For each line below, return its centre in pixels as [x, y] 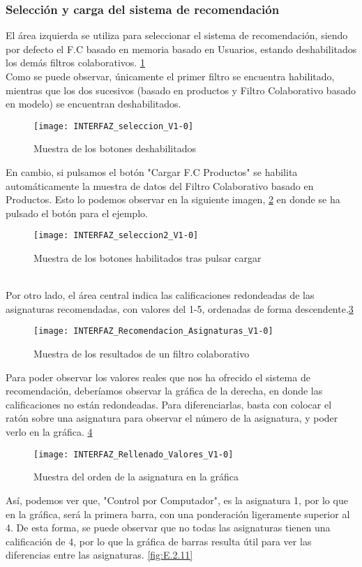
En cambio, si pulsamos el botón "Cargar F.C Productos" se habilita [152, 172]
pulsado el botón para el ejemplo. [77, 213]
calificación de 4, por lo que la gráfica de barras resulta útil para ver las [159, 541]
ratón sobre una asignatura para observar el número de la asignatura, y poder [172, 418]
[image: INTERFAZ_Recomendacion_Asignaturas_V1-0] [153, 331]
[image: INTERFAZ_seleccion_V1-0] [114, 126]
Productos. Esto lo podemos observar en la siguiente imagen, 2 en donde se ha [173, 199]
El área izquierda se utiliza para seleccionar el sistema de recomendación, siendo [177, 35]
